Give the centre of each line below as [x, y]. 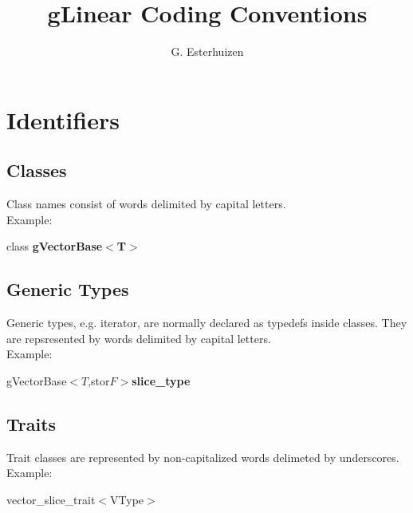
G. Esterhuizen [207, 51]
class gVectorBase [55, 246]
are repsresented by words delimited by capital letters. [139, 338]
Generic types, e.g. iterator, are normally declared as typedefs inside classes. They [207, 323]
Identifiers [63, 119]
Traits [31, 423]
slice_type [161, 380]
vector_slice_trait [51, 499]
